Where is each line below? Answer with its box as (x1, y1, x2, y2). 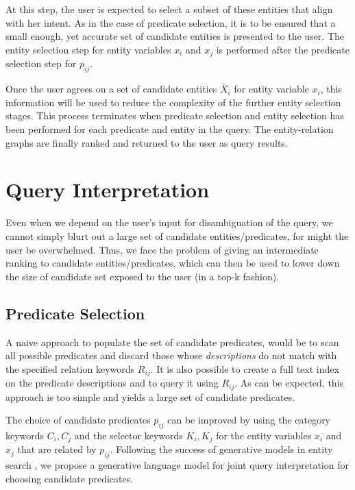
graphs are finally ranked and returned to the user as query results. (5, 135, 288, 149)
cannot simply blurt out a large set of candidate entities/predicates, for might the (5, 228, 349, 243)
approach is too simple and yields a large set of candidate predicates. (5, 389, 295, 404)
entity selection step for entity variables (5, 42, 171, 56)
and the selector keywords (74, 428, 183, 442)
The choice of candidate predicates (5, 413, 151, 427)
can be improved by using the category (167, 413, 331, 427)
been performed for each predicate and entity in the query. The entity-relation (5, 122, 334, 136)
